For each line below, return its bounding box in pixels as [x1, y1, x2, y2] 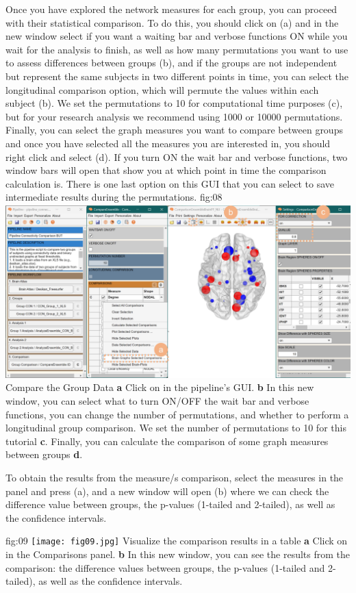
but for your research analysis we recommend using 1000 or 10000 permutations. [5, 109, 343, 123]
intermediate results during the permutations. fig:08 [5, 190, 222, 204]
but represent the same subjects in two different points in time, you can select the [5, 68, 349, 83]
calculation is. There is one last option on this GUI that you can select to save [5, 176, 335, 190]
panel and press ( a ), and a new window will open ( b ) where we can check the [5, 483, 329, 498]
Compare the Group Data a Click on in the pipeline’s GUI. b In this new [5, 380, 314, 394]
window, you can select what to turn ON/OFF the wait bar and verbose [5, 394, 309, 408]
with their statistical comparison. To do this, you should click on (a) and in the [5, 15, 339, 29]
